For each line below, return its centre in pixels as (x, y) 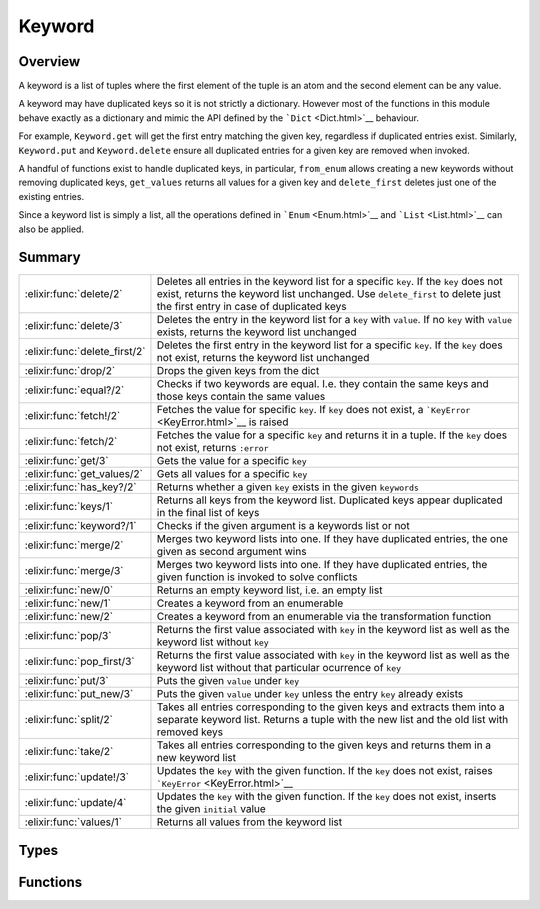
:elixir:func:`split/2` (69, 720)
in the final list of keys (208, 513)
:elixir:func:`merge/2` (74, 545)
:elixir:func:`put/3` (66, 681)
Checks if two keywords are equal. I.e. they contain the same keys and (322, 384)
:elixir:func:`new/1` (68, 603)
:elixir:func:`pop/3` (68, 636)
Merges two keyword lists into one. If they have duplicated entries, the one (332, 539)
